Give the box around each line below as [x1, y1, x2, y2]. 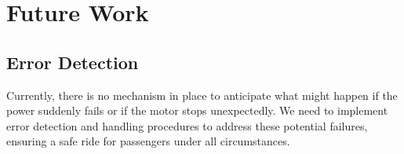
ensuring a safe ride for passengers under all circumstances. [6, 133, 290, 149]
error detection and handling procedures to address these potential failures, [6, 117, 368, 134]
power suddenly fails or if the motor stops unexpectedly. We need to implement [6, 102, 388, 119]
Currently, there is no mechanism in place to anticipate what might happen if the [6, 86, 398, 103]
